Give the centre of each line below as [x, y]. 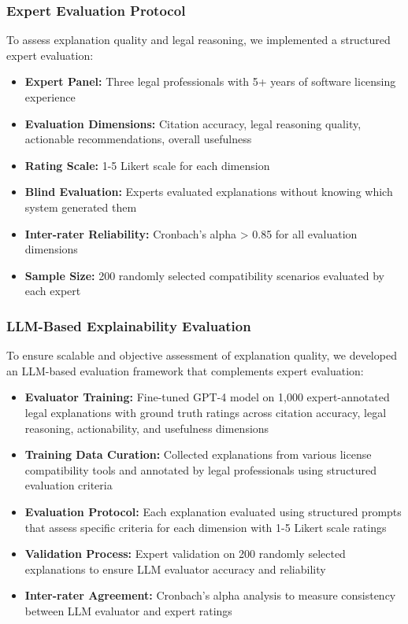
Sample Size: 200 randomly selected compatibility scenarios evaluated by [204, 275]
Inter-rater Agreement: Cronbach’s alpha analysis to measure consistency [210, 595]
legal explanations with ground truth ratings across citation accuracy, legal [206, 412]
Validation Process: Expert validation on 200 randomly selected [185, 554]
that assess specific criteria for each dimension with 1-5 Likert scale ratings [206, 527]
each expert [53, 291]
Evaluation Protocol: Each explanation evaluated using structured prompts [213, 511]
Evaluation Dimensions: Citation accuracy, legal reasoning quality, [193, 123]
